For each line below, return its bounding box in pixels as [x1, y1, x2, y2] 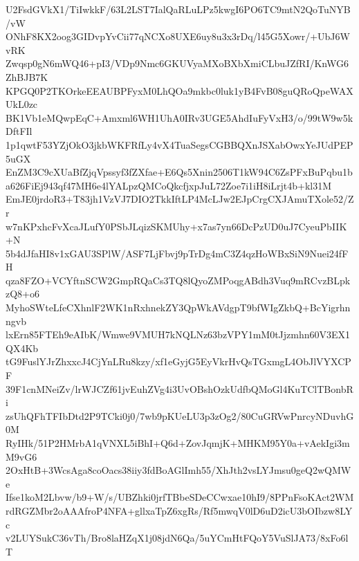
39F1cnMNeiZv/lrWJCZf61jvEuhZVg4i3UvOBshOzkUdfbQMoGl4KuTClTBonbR [6, 381, 353, 396]
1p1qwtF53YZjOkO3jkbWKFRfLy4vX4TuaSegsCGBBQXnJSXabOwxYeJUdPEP [6, 137, 353, 151]
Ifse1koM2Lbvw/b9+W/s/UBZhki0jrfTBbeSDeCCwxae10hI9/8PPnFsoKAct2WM [6, 490, 354, 504]
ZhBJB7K [6, 69, 48, 84]
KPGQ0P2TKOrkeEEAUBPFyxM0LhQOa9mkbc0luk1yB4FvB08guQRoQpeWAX [6, 83, 353, 98]
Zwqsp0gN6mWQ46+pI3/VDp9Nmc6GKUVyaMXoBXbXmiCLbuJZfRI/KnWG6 [6, 56, 349, 71]
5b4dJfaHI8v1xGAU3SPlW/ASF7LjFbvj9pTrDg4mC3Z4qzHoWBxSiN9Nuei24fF [6, 246, 349, 260]
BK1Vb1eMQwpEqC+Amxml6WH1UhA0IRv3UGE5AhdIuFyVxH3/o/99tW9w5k [6, 110, 353, 125]
